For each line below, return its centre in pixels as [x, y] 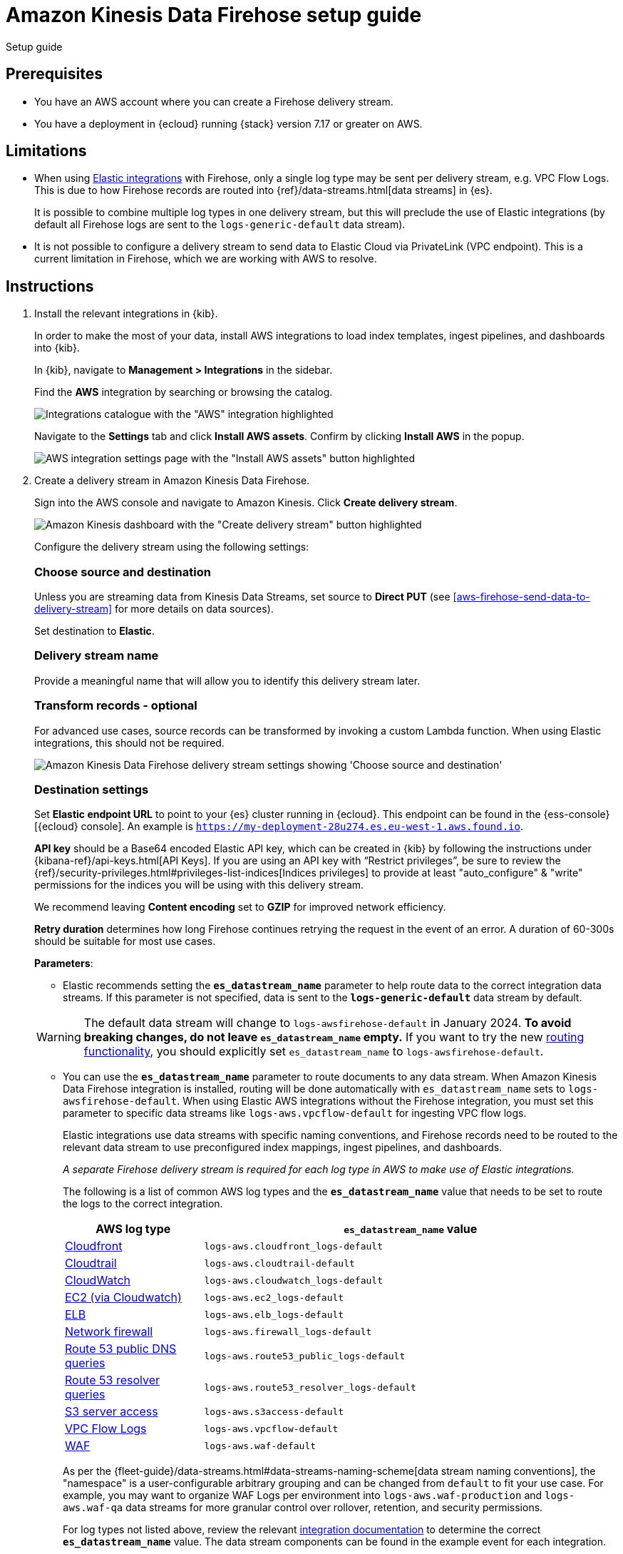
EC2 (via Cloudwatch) [123, 1298]
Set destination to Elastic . [94, 631]
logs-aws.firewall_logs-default [288, 1331]
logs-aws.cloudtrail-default [279, 1263]
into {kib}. [57, 348]
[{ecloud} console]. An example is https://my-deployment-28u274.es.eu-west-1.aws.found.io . [279, 827]
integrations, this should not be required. [129, 742]
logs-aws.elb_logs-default [274, 1314]
